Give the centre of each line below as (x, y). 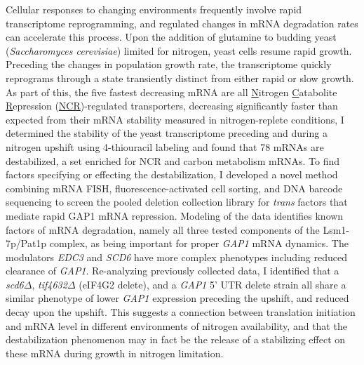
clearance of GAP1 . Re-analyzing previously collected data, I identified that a (173, 271)
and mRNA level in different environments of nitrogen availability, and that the (176, 325)
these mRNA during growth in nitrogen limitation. (115, 353)
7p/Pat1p (26, 243)
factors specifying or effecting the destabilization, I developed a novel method (172, 174)
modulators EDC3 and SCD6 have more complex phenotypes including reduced (176, 257)
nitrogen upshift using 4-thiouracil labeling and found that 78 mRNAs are (165, 146)
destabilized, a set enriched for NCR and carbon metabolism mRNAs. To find (173, 160)
